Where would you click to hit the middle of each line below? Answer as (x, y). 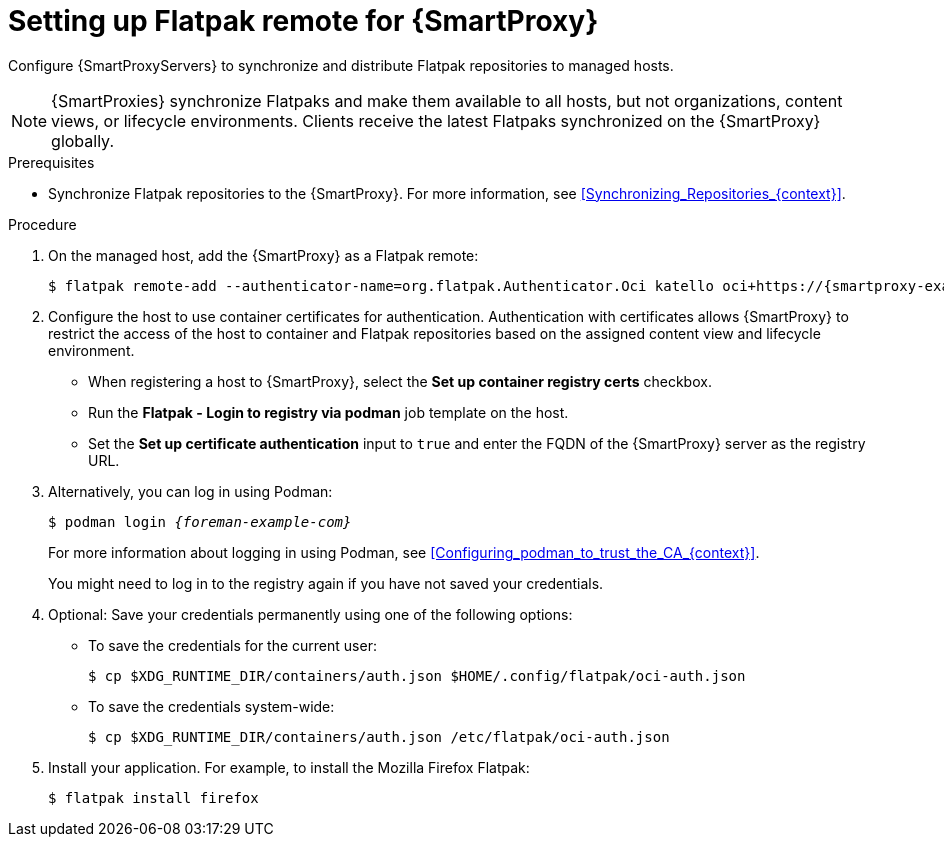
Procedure (42, 224)
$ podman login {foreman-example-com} (200, 521)
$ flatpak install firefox (153, 797)
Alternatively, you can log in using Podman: (190, 491)
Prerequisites (51, 162)
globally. (83, 140)
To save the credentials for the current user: (232, 645)
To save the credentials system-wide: (211, 706)
